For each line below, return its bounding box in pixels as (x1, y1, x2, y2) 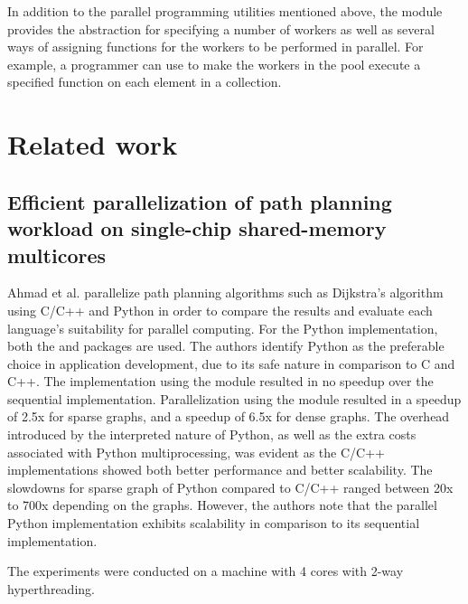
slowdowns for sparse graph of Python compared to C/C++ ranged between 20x (7, 477, 454, 496)
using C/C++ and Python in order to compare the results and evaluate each (7, 300, 433, 319)
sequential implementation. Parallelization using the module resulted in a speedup (7, 389, 462, 408)
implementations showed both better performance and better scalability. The (7, 460, 433, 479)
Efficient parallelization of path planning (7, 187, 392, 215)
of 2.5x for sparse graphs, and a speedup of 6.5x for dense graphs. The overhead (7, 407, 450, 426)
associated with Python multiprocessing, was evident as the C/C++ (7, 442, 385, 461)
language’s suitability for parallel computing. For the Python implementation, (7, 318, 438, 337)
